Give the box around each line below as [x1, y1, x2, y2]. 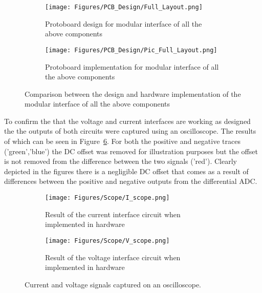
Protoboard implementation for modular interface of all [45, 61, 219, 72]
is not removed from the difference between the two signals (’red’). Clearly [4, 156, 237, 166]
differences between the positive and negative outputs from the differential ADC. [4, 176, 257, 186]
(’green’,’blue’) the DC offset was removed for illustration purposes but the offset [4, 145, 258, 156]
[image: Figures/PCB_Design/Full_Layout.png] [45, 4, 203, 11]
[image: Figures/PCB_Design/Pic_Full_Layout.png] [45, 46, 217, 54]
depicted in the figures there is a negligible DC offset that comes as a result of [4, 165, 249, 176]
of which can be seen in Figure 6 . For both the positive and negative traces [4, 136, 241, 146]
